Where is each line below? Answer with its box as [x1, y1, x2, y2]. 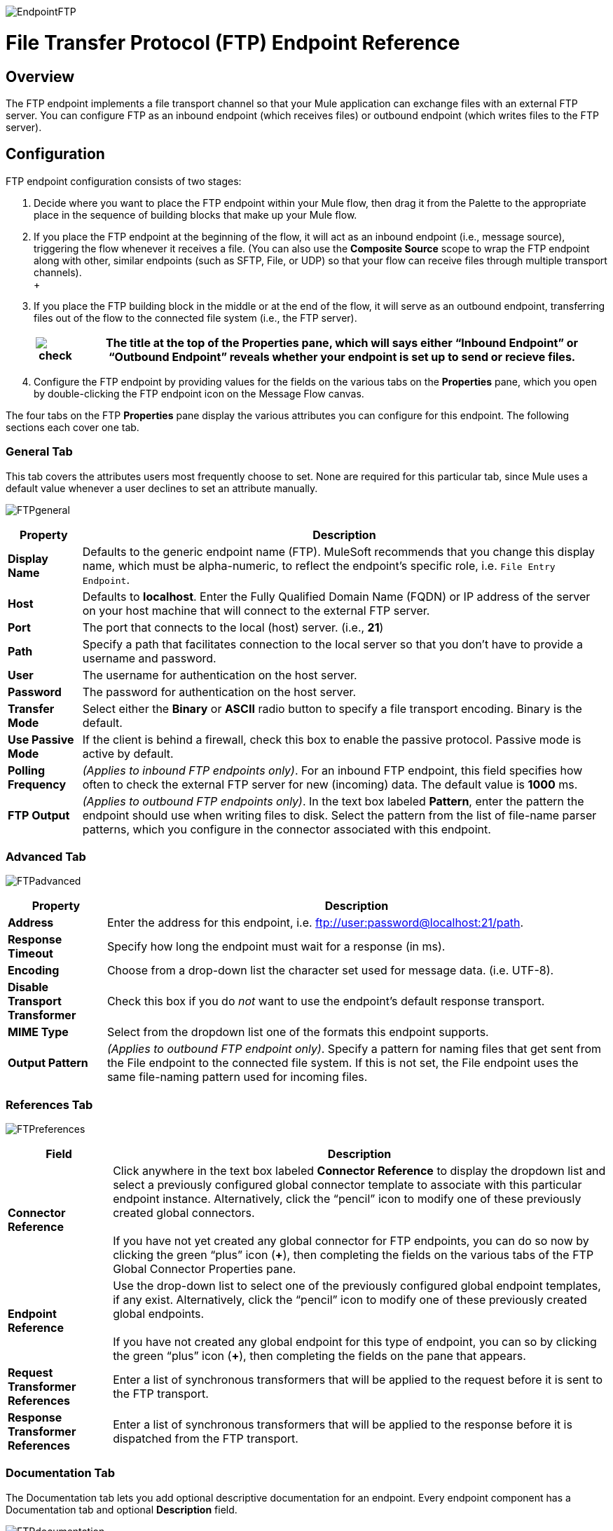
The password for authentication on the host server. [82, 684, 357, 699]
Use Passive [8, 732, 74, 747]
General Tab [6, 444, 73, 459]
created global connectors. [113, 1206, 255, 1220]
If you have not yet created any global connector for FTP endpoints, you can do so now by [113, 1234, 589, 1248]
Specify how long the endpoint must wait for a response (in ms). [106, 939, 446, 954]
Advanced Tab [6, 849, 86, 864]
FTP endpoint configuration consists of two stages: [6, 175, 242, 187]
